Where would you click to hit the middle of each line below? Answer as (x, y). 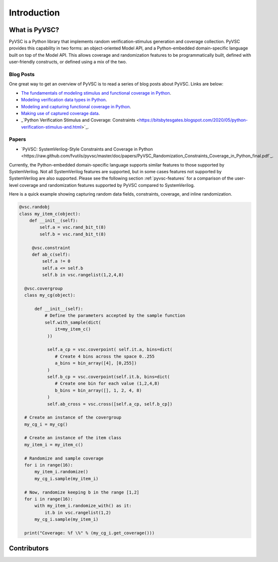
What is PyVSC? (34, 30)
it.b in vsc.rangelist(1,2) (78, 512)
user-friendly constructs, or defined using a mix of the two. (68, 62)
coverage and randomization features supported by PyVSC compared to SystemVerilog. (107, 185)
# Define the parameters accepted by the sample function (115, 316)
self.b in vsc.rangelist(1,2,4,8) (83, 275)
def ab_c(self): (51, 254)
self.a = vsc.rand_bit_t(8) (73, 227)
